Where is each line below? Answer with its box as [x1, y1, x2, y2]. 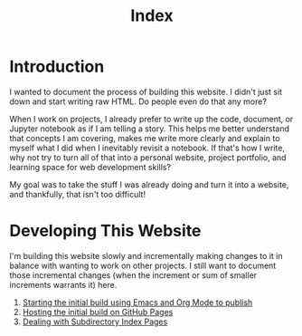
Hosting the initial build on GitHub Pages [22, 306, 174, 317]
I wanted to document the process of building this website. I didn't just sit [9, 86, 283, 97]
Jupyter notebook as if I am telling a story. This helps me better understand [9, 123, 290, 134]
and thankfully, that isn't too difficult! [9, 188, 146, 199]
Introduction [9, 56, 105, 77]
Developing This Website [9, 221, 202, 241]
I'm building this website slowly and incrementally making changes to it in [9, 250, 283, 261]
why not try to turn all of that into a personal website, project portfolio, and [9, 151, 287, 163]
